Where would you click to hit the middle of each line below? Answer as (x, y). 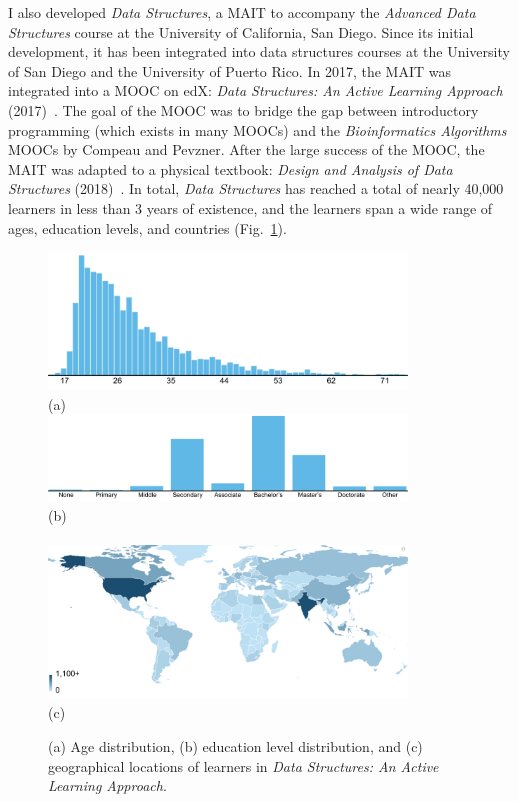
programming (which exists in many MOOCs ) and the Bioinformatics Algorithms (257, 129)
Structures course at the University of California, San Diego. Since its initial (241, 31)
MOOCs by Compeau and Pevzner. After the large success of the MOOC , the (246, 149)
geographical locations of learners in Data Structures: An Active (243, 765)
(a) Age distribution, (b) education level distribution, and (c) (235, 745)
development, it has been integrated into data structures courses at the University (259, 51)
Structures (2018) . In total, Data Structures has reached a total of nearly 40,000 (256, 188)
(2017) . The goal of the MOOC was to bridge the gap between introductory (243, 109)
